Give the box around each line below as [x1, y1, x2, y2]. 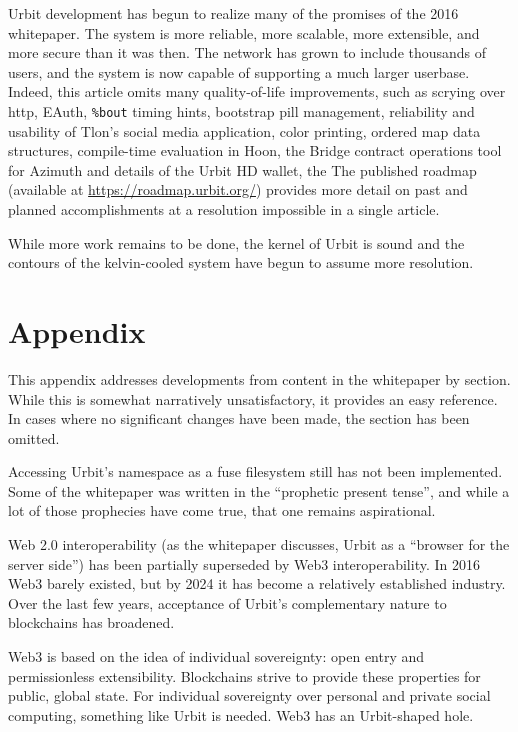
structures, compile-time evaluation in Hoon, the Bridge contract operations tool [8, 140, 502, 161]
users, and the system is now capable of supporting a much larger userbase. [8, 61, 470, 82]
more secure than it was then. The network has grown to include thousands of [8, 42, 487, 63]
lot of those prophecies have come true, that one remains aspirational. [8, 500, 436, 521]
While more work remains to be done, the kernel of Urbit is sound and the [8, 232, 465, 253]
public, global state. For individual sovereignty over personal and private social [8, 685, 491, 706]
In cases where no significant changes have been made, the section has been [8, 408, 470, 429]
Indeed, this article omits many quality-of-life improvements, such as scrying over [8, 81, 506, 102]
